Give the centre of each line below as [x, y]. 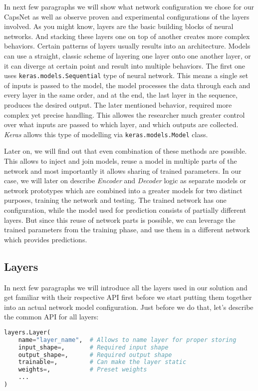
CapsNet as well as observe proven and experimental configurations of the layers [127, 16]
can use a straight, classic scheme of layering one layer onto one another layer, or [128, 55]
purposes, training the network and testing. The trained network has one [115, 200]
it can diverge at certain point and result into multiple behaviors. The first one [125, 65]
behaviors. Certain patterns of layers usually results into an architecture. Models [127, 46]
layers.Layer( [27, 332]
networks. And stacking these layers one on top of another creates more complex [127, 36]
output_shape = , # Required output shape [95, 355]
